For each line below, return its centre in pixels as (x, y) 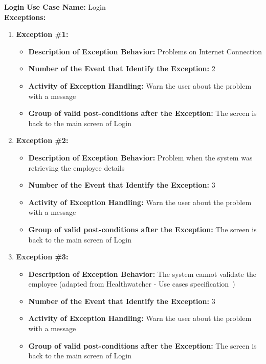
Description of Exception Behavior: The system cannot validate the (142, 274)
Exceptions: (25, 17)
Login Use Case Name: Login (55, 7)
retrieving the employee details (76, 167)
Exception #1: (42, 34)
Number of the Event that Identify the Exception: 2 (122, 68)
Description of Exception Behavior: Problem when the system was (140, 157)
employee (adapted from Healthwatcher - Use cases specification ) (132, 284)
